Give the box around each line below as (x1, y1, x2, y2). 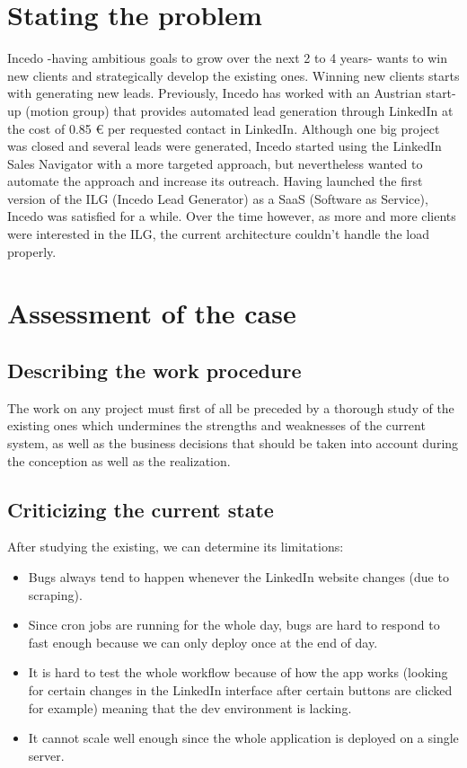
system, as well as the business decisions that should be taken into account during (7, 434, 459, 453)
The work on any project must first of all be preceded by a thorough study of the (7, 398, 454, 417)
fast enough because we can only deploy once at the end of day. (28, 632, 378, 651)
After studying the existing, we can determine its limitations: (7, 537, 344, 556)
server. (28, 746, 65, 764)
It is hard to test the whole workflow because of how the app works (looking (28, 663, 448, 682)
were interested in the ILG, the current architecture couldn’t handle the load (7, 225, 429, 243)
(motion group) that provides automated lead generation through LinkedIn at (25, 101, 454, 119)
